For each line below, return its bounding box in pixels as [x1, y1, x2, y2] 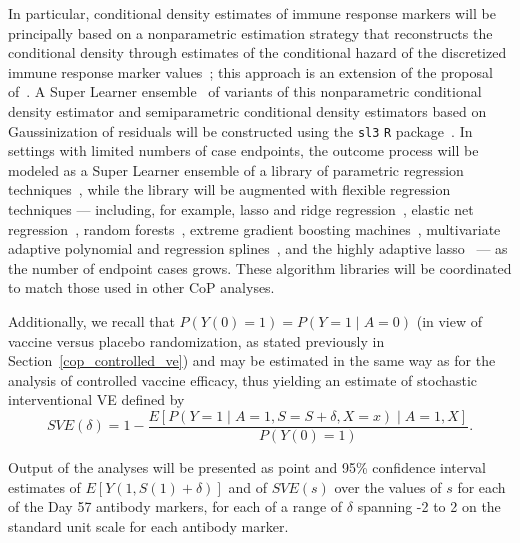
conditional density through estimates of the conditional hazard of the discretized [8, 42, 507, 63]
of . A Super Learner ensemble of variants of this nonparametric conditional [8, 81, 482, 102]
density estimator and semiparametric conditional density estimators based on [8, 100, 487, 121]
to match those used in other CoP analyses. [8, 277, 275, 298]
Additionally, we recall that [8, 310, 175, 331]
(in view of [416, 310, 483, 331]
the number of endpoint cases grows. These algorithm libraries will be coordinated [8, 257, 512, 278]
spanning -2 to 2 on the [357, 496, 501, 517]
